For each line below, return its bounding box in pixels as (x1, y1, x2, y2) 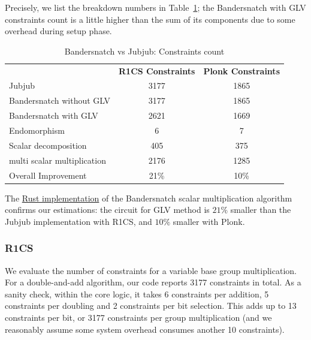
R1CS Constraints (119, 64, 195, 77)
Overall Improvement (9, 169, 87, 181)
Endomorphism (9, 124, 65, 136)
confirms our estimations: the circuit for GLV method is (5, 203, 210, 216)
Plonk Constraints (203, 64, 280, 77)
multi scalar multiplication (9, 154, 106, 166)
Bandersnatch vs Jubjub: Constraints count (64, 44, 225, 57)
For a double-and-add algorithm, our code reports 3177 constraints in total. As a (5, 276, 301, 288)
